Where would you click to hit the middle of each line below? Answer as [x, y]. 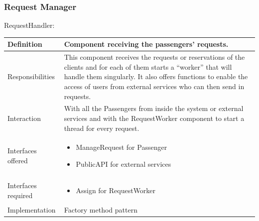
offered [18, 160]
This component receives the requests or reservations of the [154, 57]
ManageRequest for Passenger [122, 147]
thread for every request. [102, 128]
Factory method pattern [101, 209]
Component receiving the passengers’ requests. [146, 44]
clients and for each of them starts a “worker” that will [148, 66]
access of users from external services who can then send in [154, 86]
